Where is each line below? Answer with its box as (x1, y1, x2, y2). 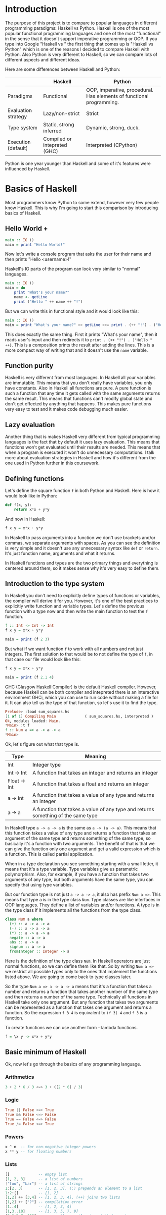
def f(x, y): (5, 502, 32, 507)
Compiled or (43, 135, 72, 142)
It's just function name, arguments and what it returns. (5, 550, 116, 556)
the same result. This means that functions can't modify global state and (5, 395, 153, 402)
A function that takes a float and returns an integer (32, 780, 150, 787)
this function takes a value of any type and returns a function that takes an (5, 830, 157, 836)
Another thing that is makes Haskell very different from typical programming (5, 434, 160, 440)
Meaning (84, 753, 106, 760)
